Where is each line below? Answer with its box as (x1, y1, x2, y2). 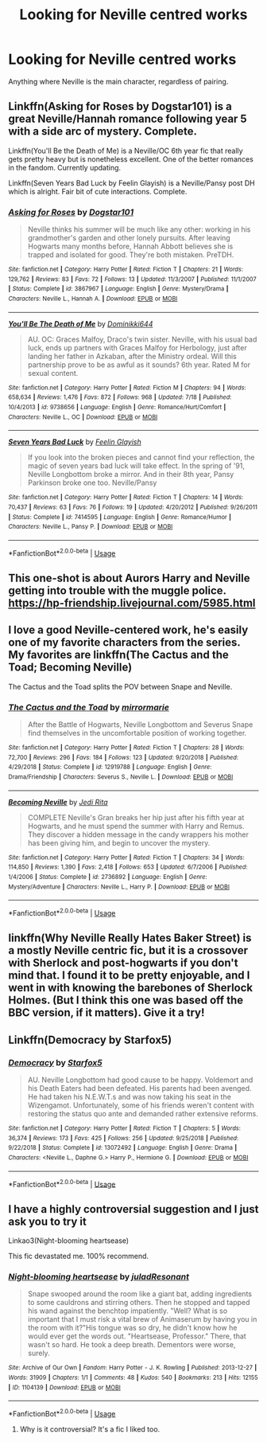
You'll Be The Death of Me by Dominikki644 (8, 318, 153, 328)
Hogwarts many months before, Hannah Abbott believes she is (27, 241, 234, 252)
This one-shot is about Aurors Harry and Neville (8, 571, 250, 584)
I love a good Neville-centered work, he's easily (8, 623, 249, 637)
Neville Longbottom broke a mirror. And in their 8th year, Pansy (27, 470, 234, 479)
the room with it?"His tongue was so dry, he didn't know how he (27, 1323, 238, 1333)
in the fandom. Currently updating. (8, 162, 122, 172)
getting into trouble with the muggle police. (8, 584, 226, 597)
